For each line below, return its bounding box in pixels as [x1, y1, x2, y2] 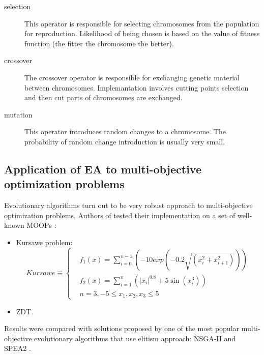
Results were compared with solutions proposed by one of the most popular [4, 323, 240, 334]
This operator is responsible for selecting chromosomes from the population [24, 18, 259, 28]
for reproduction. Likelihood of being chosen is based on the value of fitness [24, 28, 260, 39]
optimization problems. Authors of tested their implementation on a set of [4, 210, 236, 220]
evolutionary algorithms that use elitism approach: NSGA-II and [34, 333, 236, 343]
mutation [4, 109, 33, 120]
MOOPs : [26, 220, 56, 230]
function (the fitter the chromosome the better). [24, 38, 174, 48]
